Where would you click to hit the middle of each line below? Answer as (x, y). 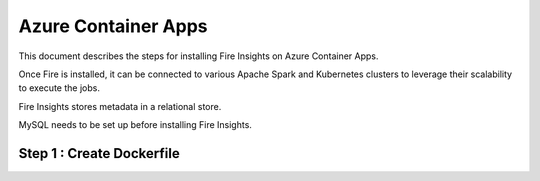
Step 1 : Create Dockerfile (99, 153)
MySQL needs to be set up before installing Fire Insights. (135, 125)
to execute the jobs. (59, 88)
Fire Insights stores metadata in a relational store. (120, 106)
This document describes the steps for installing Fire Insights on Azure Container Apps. (198, 56)
